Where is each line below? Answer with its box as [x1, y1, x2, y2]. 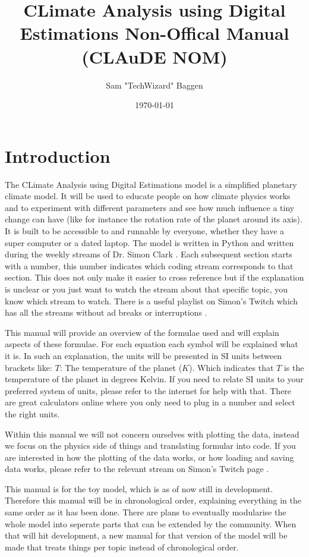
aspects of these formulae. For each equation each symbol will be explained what [5, 338, 298, 350]
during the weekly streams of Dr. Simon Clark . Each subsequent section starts [5, 248, 292, 260]
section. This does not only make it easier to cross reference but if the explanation [5, 271, 304, 284]
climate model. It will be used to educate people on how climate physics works [5, 190, 291, 202]
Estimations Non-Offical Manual [20, 21, 289, 45]
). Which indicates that [189, 361, 274, 373]
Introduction [5, 143, 111, 168]
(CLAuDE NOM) [81, 44, 228, 68]
